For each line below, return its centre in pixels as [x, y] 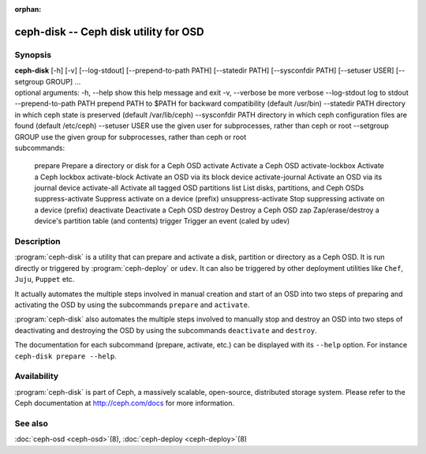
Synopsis [33, 54]
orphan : [28, 9]
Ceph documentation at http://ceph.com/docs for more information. [125, 403]
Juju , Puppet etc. [45, 280]
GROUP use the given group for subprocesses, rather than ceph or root [131, 137]
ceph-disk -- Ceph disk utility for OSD [109, 32]
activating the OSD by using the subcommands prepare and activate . [132, 305]
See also [32, 423]
